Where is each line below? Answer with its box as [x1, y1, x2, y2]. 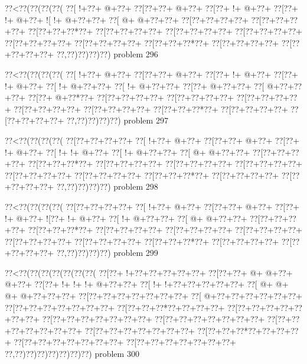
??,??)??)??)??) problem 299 [56, 246, 158, 259]
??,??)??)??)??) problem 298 [56, 180, 158, 193]
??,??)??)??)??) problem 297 [66, 114, 168, 126]
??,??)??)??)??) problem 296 [56, 48, 158, 60]
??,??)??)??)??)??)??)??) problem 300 [5, 347, 139, 360]
